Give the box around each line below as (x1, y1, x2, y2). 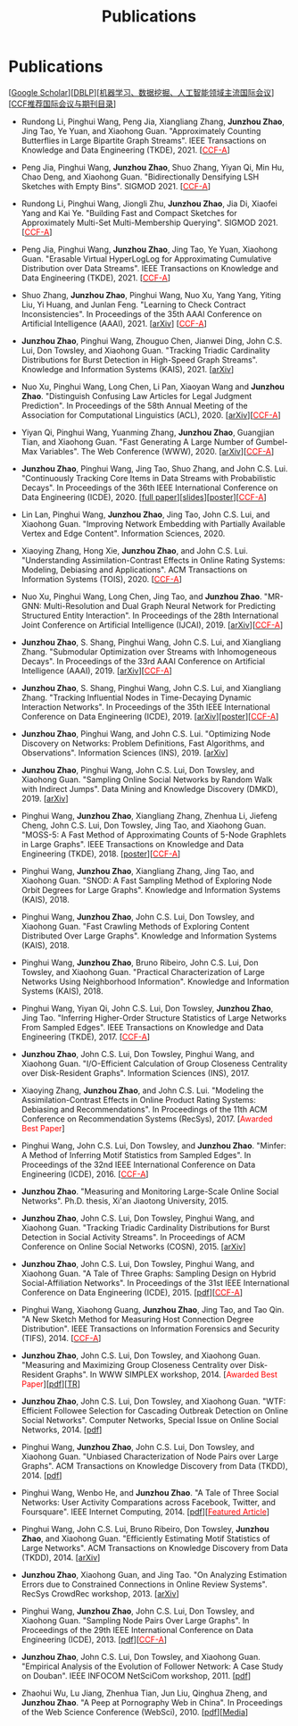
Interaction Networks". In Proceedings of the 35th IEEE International (21, 701, 271, 712)
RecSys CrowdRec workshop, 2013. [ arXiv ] (21, 1588, 179, 1599)
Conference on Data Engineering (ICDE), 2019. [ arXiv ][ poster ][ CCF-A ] (21, 711, 279, 721)
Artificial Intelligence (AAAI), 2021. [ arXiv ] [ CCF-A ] (21, 318, 207, 329)
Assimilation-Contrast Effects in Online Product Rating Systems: (21, 1094, 256, 1105)
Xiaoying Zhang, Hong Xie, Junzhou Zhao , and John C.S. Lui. (21, 545, 249, 555)
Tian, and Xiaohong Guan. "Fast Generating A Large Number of (21, 436, 254, 447)
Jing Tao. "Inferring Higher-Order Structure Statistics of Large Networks (21, 1012, 287, 1023)
